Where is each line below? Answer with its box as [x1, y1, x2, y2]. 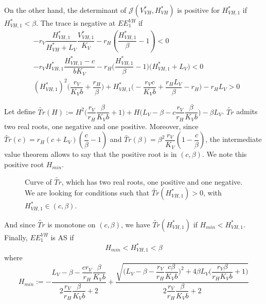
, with [203, 187, 222, 198]
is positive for [177, 5, 220, 15]
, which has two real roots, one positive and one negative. [61, 176, 243, 187]
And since [4, 219, 36, 229]
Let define [4, 106, 36, 117]
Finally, [4, 231, 28, 242]
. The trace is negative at [36, 17, 116, 28]
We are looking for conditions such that [25, 187, 150, 198]
